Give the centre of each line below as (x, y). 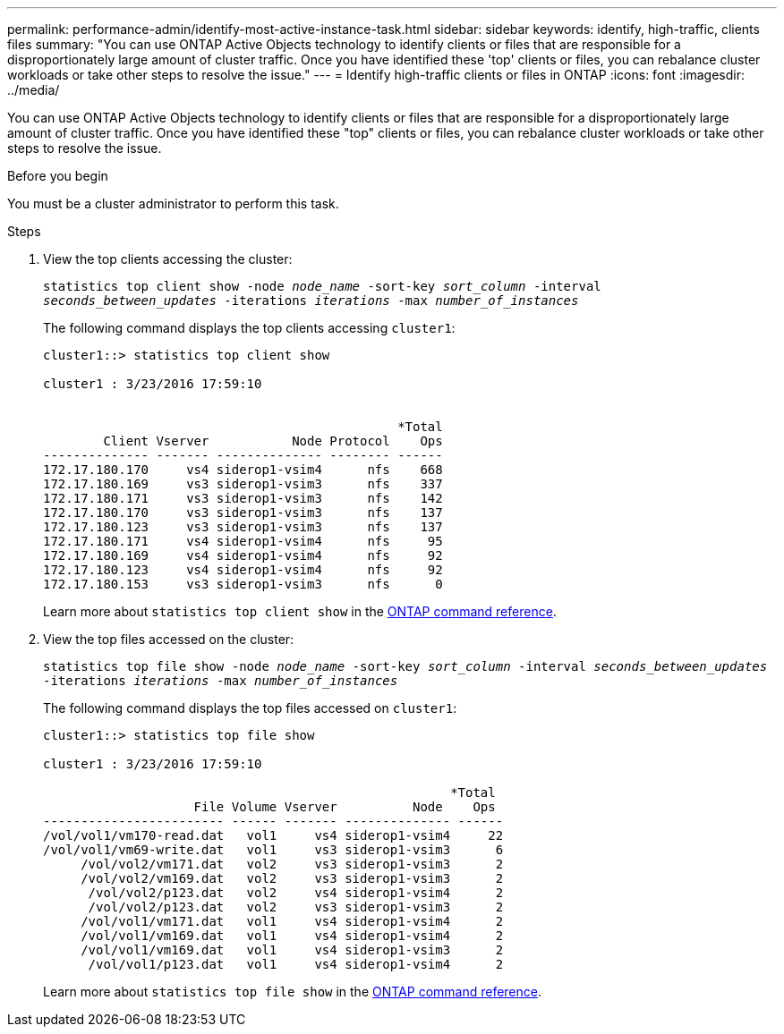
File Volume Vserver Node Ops (345, 807)
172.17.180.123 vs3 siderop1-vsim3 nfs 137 (243, 527)
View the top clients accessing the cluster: (168, 259)
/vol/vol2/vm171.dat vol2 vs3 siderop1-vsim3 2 (292, 864)
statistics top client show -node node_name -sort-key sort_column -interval (322, 286)
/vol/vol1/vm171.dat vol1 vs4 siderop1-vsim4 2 (292, 921)
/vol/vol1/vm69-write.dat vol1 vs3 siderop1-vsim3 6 (273, 850)
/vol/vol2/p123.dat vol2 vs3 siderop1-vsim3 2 (296, 907)
